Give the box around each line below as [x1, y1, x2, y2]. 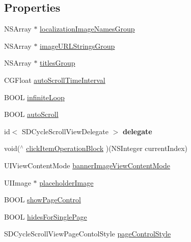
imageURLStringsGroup [40, 40, 115, 51]
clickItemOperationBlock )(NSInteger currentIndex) [26, 143, 188, 154]
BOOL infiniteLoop [4, 92, 65, 102]
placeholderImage [39, 177, 94, 188]
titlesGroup [40, 57, 75, 68]
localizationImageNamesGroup [40, 23, 135, 34]
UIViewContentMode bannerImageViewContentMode [4, 160, 170, 170]
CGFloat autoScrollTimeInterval [4, 74, 105, 85]
